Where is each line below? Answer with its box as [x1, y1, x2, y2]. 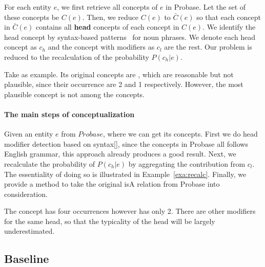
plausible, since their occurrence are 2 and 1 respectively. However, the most [4, 79, 243, 90]
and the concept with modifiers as [48, 41, 155, 52]
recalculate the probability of [4, 158, 95, 169]
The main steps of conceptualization [4, 108, 135, 119]
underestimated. [4, 226, 55, 236]
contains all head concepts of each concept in [36, 21, 179, 32]
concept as [4, 41, 37, 52]
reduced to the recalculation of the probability [4, 51, 149, 62]
